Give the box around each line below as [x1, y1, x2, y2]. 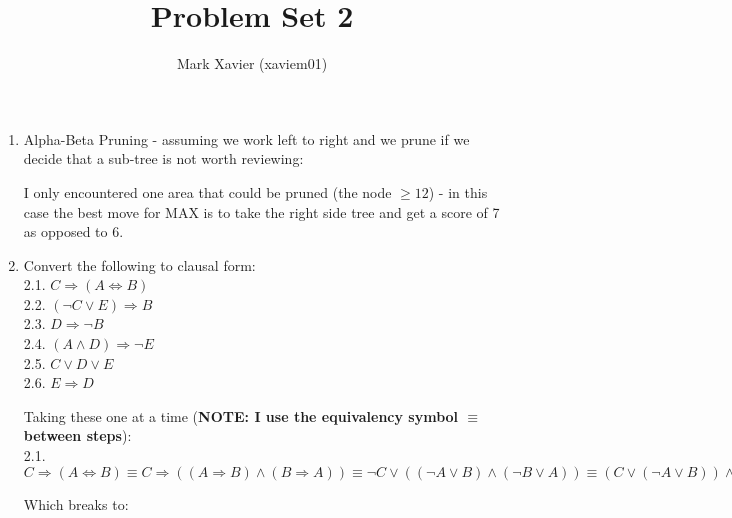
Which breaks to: [23, 493, 129, 514]
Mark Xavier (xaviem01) [176, 53, 328, 74]
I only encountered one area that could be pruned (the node [23, 181, 392, 202]
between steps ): [23, 425, 132, 446]
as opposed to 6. [23, 221, 124, 242]
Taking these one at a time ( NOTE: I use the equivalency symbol [23, 405, 459, 426]
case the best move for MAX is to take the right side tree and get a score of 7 [23, 201, 500, 222]
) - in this [428, 181, 488, 202]
